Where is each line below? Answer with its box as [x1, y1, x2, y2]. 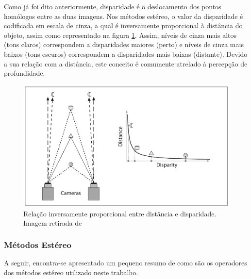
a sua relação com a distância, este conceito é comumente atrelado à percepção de [4, 58, 248, 68]
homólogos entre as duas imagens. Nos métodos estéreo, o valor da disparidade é [4, 11, 243, 21]
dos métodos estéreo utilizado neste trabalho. [4, 267, 138, 277]
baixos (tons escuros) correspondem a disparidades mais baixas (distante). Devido [4, 49, 248, 59]
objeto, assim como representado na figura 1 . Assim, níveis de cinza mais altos [4, 30, 237, 40]
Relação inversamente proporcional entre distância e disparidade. [23, 208, 217, 218]
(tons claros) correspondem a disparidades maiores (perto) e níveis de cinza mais [4, 39, 244, 49]
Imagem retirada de [23, 218, 82, 228]
